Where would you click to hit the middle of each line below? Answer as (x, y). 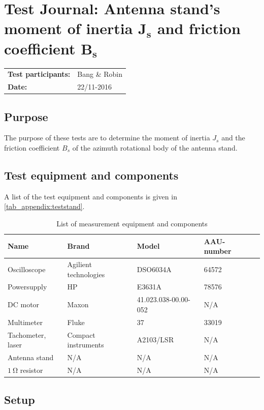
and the (233, 138)
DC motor (24, 304)
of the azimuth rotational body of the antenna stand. (155, 147)
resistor (31, 370)
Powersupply (27, 287)
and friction (199, 28)
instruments (86, 345)
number (218, 251)
